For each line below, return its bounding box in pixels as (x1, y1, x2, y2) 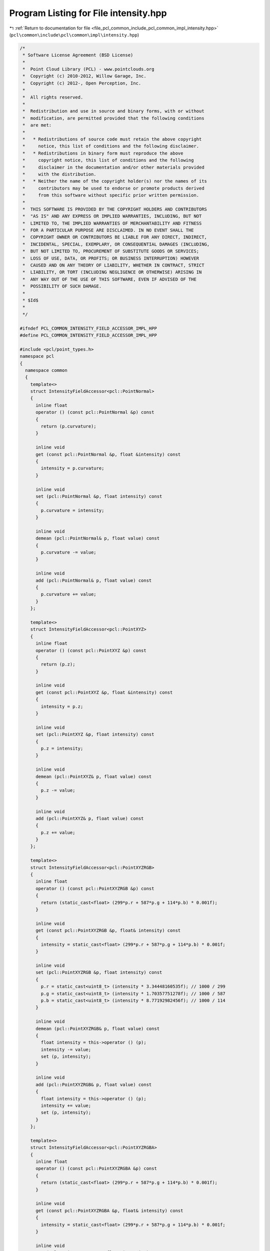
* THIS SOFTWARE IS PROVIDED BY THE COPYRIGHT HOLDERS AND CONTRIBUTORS (22, 206, 207, 212)
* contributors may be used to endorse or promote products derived (22, 185, 204, 191)
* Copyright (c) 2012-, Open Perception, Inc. (22, 80, 141, 86)
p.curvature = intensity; (40, 507, 104, 513)
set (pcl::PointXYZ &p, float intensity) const (35, 732, 154, 738)
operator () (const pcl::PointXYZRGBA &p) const (35, 1166, 157, 1171)
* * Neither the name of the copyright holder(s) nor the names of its (22, 178, 207, 184)
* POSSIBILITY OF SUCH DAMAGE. (22, 283, 102, 289)
